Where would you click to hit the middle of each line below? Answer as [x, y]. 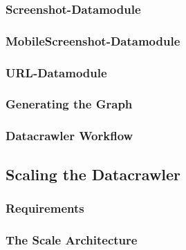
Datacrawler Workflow [69, 136]
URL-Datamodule [56, 72]
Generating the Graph [69, 104]
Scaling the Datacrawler [93, 174]
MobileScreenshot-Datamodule [93, 40]
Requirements [45, 208]
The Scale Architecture [72, 239]
